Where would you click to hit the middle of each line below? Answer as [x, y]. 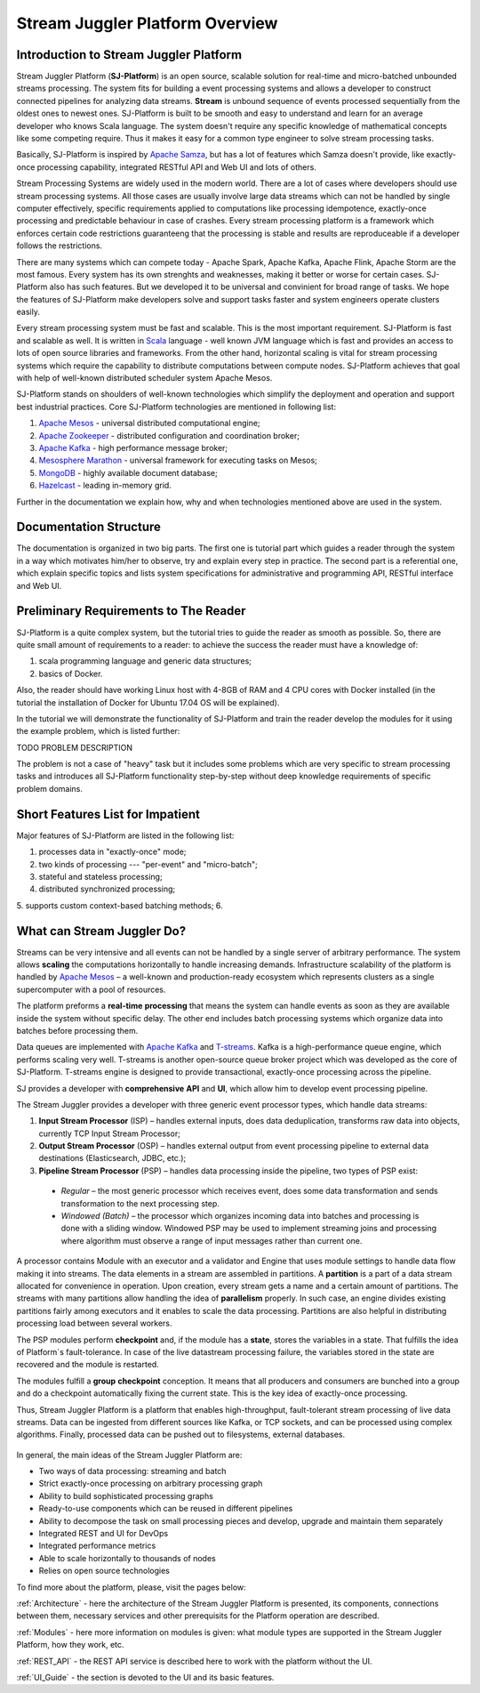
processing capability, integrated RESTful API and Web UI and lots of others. [177, 167]
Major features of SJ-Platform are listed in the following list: [125, 835]
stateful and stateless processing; [101, 876]
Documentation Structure [89, 527]
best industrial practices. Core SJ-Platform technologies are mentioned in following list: [176, 407]
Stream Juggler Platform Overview [147, 23]
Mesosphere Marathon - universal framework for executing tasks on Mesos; [178, 460]
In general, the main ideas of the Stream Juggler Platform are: [129, 1455]
